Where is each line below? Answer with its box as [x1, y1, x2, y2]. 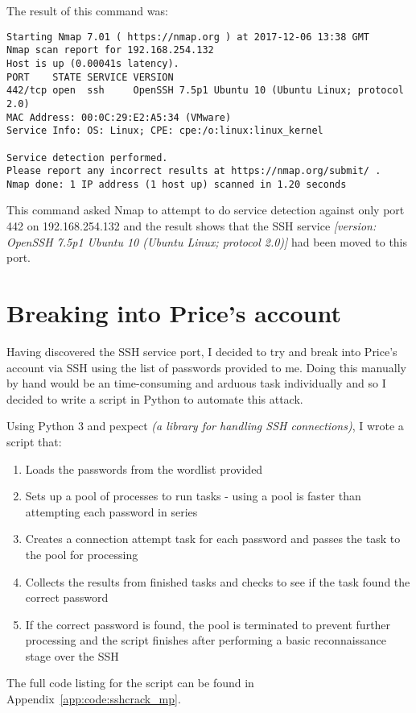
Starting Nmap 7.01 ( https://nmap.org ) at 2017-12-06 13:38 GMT [6, 31, 370, 43]
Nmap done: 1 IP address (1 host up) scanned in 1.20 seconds [6, 178, 347, 190]
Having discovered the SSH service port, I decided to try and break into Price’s [6, 342, 397, 359]
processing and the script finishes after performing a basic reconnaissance [25, 632, 386, 649]
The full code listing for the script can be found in [6, 674, 254, 691]
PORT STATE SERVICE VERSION [6, 71, 174, 83]
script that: [6, 433, 62, 450]
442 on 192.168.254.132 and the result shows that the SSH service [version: [6, 218, 377, 234]
